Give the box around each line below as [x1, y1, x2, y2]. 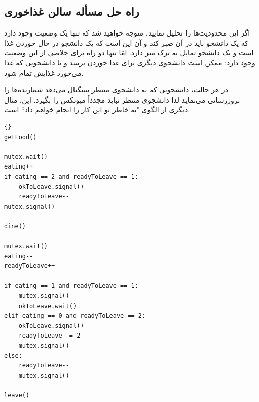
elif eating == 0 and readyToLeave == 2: [4, 312, 146, 320]
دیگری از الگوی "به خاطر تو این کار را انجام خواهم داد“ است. [4, 104, 190, 115]
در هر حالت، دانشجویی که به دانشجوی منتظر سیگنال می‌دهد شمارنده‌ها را [4, 84, 228, 95]
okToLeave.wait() [18, 302, 77, 310]
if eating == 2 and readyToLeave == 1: [4, 173, 138, 180]
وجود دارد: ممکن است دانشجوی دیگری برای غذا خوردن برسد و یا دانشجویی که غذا [4, 57, 255, 68]
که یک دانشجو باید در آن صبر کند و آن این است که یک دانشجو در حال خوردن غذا [4, 37, 248, 48]
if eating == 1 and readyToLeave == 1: [4, 282, 138, 290]
